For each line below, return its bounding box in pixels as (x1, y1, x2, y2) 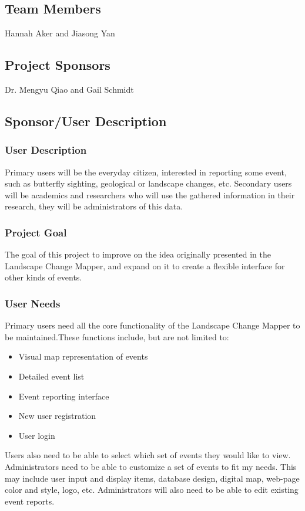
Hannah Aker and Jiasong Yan (5, 27, 115, 39)
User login (18, 429, 55, 441)
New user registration (18, 410, 96, 422)
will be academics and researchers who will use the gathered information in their (5, 188, 295, 201)
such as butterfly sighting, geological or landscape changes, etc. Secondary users (5, 177, 292, 189)
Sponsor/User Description (5, 111, 167, 130)
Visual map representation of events (18, 350, 148, 363)
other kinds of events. (5, 271, 82, 283)
